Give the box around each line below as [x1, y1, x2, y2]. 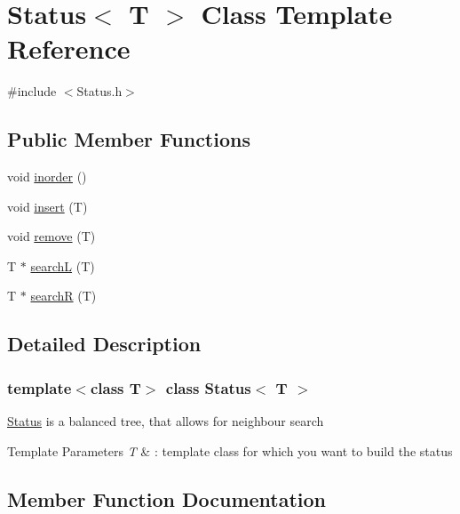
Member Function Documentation [7, 485, 327, 512]
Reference [7, 30, 131, 67]
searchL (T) [30, 256, 95, 275]
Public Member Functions [7, 125, 250, 153]
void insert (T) [7, 197, 88, 215]
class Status [165, 376, 251, 398]
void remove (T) [7, 227, 96, 245]
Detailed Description [7, 330, 202, 357]
